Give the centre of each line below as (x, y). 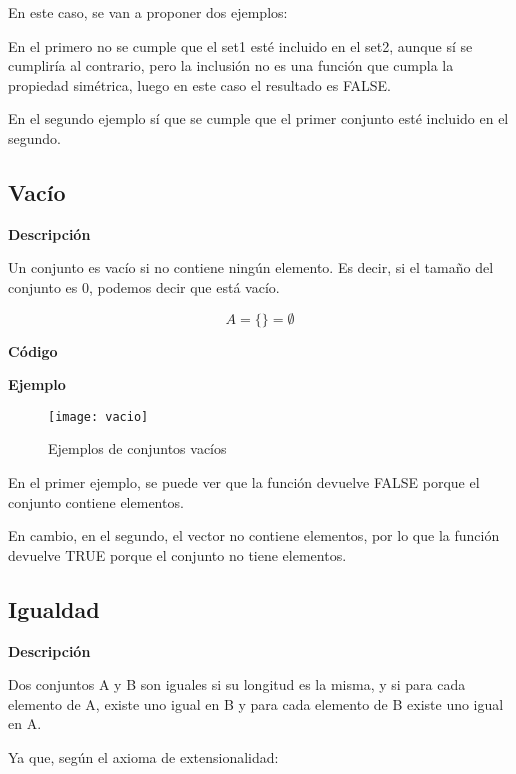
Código (33, 350)
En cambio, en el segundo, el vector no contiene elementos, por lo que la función (254, 535)
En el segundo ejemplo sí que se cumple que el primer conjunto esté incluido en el (258, 118)
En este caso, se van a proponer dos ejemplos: (148, 12)
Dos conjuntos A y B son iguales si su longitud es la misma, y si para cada (237, 684)
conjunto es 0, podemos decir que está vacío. (144, 286)
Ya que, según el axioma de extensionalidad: (143, 756)
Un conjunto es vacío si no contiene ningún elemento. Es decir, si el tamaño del (251, 267)
